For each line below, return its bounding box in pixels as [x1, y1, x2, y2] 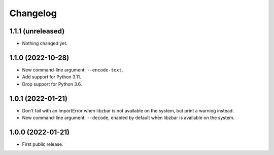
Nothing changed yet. [22, 41, 68, 47]
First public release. [22, 141, 63, 147]
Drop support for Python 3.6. [22, 81, 82, 87]
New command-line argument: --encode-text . [22, 66, 123, 73]
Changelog [9, 8, 57, 19]
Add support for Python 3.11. [22, 74, 81, 80]
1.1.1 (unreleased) [9, 27, 65, 35]
